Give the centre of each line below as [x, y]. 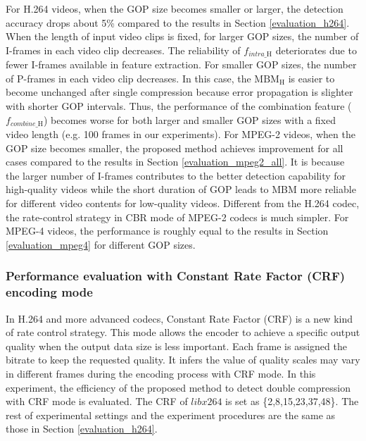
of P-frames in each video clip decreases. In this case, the [128, 78]
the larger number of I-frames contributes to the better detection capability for [176, 175]
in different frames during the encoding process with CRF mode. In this [161, 373]
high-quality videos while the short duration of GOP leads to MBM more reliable [181, 189]
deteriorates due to [316, 50]
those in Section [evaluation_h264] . [82, 429]
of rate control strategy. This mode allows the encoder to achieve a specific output [183, 332]
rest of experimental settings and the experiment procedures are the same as [171, 415]
